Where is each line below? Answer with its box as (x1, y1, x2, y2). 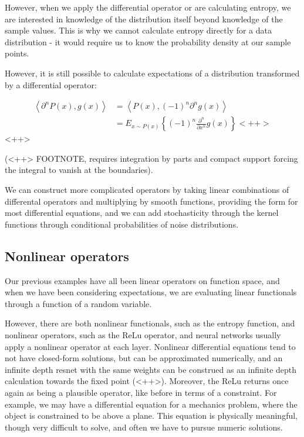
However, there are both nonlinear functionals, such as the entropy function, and (5, 317, 295, 329)
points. (5, 47, 29, 59)
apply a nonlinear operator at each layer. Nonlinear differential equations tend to (5, 340, 296, 352)
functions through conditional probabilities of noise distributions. (5, 218, 239, 230)
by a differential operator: (5, 78, 97, 91)
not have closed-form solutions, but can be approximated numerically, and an (5, 352, 283, 364)
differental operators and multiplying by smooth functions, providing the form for (5, 195, 298, 207)
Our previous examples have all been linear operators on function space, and (5, 274, 280, 286)
